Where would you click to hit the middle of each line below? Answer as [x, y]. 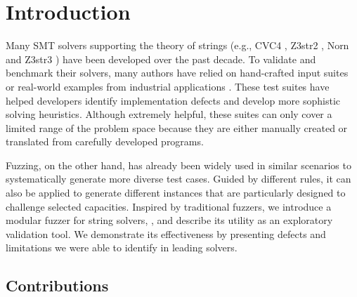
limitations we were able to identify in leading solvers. [122, 247]
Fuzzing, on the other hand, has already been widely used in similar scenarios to [178, 165]
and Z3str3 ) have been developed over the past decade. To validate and [161, 59]
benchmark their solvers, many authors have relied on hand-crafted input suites [177, 73]
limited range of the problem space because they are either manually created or [177, 127]
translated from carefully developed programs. [105, 141]
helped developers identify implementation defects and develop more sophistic [173, 100]
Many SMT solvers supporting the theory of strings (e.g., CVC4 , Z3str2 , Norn [177, 45]
